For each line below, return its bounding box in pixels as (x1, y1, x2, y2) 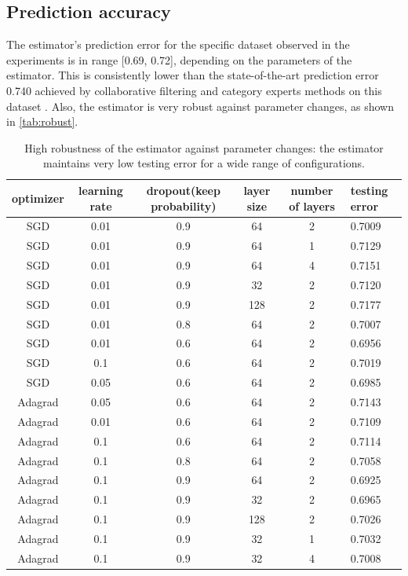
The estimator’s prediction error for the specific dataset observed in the (6, 36, 350, 53)
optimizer (12, 189, 64, 206)
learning (78, 182, 123, 198)
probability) (151, 197, 217, 214)
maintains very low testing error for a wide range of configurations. (42, 155, 366, 171)
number (290, 182, 333, 198)
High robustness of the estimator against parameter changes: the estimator (24, 139, 384, 156)
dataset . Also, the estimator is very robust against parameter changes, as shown (6, 97, 394, 114)
